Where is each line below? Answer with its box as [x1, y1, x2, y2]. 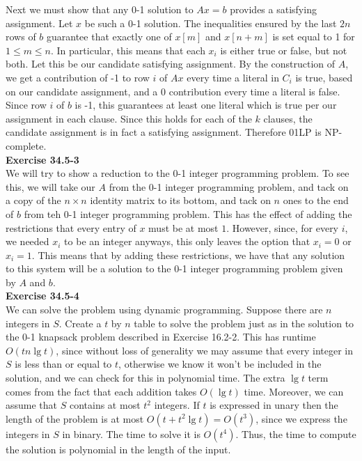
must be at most [148, 220, 219, 235]
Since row [6, 97, 47, 112]
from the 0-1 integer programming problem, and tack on [109, 179, 349, 194]
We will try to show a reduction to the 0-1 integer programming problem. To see [6, 166, 349, 180]
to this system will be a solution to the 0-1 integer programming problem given [6, 261, 343, 276]
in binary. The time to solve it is [62, 426, 200, 441]
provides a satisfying [230, 2, 317, 16]
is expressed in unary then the [210, 398, 338, 412]
